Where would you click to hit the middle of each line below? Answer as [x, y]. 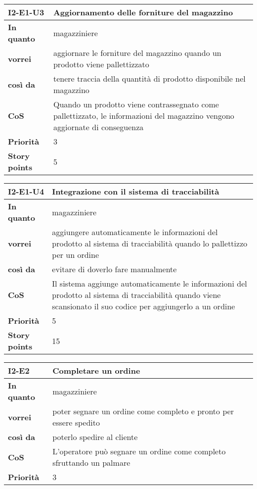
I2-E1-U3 [26, 12]
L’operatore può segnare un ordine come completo [139, 451]
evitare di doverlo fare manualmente [114, 269]
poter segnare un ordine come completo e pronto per [143, 411]
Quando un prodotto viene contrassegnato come [136, 104]
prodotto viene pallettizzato [101, 64]
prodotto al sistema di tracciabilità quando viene [136, 295]
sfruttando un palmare [91, 463]
